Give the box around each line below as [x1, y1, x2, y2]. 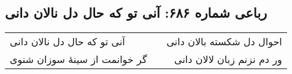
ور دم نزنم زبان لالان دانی [174, 52, 282, 67]
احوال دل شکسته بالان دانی [166, 34, 282, 49]
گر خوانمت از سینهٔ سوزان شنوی [10, 52, 147, 67]
